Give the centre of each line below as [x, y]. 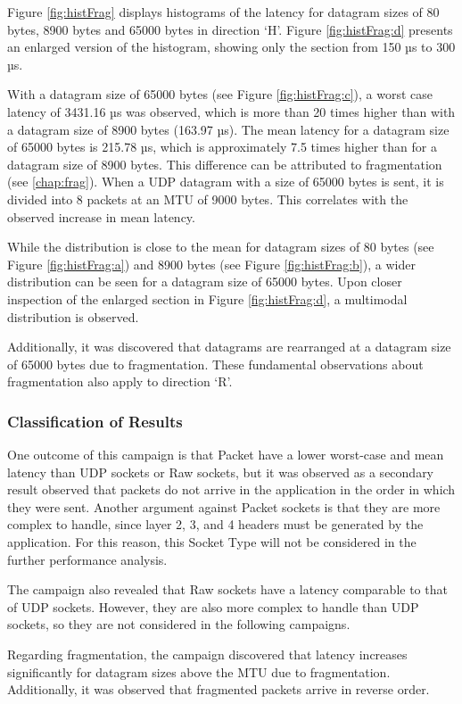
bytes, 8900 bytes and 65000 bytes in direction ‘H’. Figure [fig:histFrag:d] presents [230, 29]
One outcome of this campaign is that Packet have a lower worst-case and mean [226, 455]
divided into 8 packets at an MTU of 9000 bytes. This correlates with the [208, 199]
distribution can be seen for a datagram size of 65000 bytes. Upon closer [205, 282]
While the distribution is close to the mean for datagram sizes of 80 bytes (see [221, 247]
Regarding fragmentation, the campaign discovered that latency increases [207, 654]
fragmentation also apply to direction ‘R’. [120, 381]
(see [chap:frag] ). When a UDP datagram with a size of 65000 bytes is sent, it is [226, 182]
